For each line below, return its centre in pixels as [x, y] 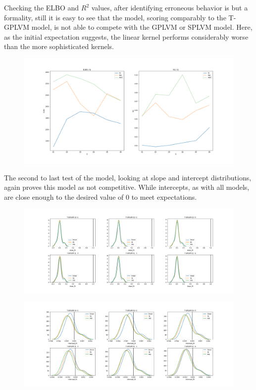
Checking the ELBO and [42, 7]
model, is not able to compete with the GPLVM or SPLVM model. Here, [142, 27]
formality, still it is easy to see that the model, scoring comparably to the [115, 17]
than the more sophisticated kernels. [59, 46]
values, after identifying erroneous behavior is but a [170, 7]
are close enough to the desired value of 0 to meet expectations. [101, 196]
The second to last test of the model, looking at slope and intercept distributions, [128, 177]
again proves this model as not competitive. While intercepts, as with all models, [127, 187]
